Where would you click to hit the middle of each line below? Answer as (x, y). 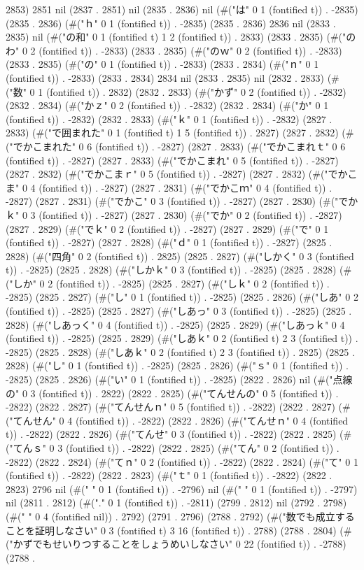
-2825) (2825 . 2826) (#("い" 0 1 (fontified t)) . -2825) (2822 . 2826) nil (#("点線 (179, 379)
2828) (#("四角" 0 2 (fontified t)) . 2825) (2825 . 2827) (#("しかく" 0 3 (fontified (180, 256)
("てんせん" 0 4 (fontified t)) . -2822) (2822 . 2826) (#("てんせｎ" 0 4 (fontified (177, 420)
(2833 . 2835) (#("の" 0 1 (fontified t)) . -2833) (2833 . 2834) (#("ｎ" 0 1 (162, 64)
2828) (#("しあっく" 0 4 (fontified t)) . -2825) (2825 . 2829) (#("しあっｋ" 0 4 (175, 324)
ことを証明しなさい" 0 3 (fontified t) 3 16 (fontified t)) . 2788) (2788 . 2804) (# (179, 530)
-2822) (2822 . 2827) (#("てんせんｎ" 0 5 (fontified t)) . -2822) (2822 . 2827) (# (178, 407)
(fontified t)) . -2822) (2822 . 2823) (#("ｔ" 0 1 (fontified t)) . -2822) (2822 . (169, 475)
